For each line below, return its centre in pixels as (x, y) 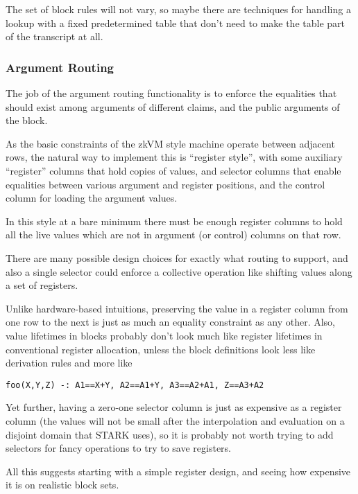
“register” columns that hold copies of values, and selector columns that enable (173, 170)
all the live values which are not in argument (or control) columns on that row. (173, 235)
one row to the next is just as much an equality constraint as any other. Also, (170, 322)
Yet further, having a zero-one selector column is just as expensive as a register (174, 407)
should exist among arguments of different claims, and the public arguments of (173, 106)
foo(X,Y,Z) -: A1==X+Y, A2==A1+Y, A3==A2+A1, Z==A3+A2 (135, 385)
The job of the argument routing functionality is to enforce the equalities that (171, 93)
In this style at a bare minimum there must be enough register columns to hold (174, 221)
